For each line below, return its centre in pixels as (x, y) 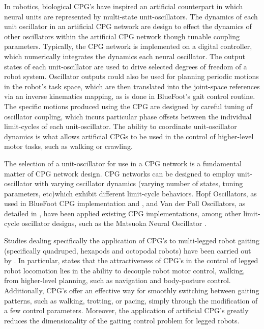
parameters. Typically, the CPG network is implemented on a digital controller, (128, 46)
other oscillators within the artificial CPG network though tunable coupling (122, 36)
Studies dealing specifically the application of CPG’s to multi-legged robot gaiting (132, 241)
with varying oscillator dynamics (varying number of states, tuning (139, 183)
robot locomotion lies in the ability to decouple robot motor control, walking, (125, 270)
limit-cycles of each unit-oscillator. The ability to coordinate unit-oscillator (121, 126)
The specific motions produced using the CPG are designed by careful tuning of (128, 106)
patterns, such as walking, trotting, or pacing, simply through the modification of (131, 300)
